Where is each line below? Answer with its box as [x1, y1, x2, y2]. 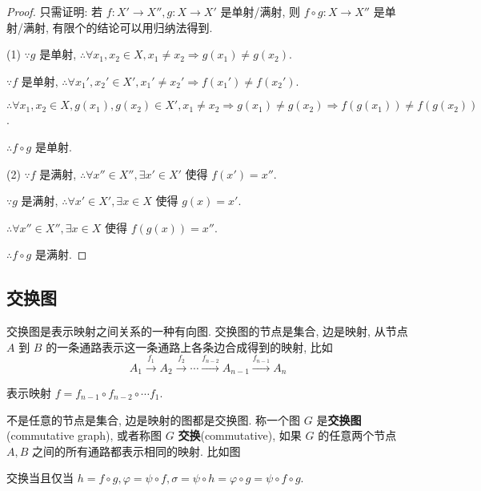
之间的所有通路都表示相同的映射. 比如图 [32, 442, 241, 459]
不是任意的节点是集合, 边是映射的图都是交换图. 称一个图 [6, 411, 301, 428]
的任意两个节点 [318, 427, 397, 444]
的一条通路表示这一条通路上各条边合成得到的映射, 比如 [46, 338, 333, 355]
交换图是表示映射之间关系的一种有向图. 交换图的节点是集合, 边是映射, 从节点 [6, 323, 408, 340]
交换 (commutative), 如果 [178, 427, 302, 444]
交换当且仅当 [6, 469, 74, 486]
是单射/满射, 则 [220, 3, 300, 19]
